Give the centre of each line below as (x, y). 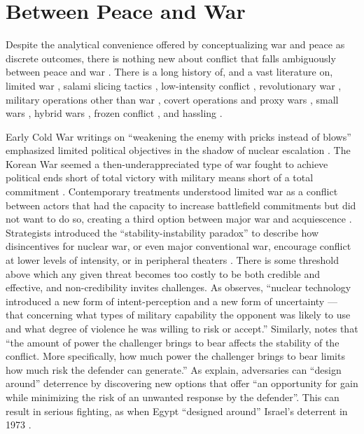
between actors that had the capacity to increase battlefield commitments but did (181, 205)
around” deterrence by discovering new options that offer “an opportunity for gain (182, 383)
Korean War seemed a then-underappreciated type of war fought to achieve (167, 163)
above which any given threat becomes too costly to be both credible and (163, 273)
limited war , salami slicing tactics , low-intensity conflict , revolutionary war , (174, 85)
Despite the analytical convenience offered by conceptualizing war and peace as (175, 44)
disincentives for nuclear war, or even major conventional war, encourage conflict (178, 246)
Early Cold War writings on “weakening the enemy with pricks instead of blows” (178, 136)
